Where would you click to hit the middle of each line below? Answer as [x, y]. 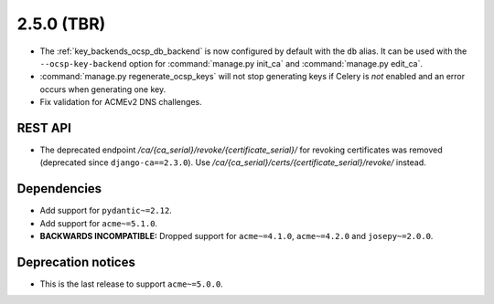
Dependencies [59, 189]
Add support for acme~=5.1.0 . [99, 223]
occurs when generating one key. [103, 89]
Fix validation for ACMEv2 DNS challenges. [121, 102]
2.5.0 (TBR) [61, 24]
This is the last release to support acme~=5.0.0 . [131, 284]
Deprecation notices [76, 262]
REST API [44, 128]
